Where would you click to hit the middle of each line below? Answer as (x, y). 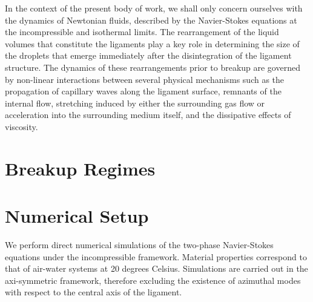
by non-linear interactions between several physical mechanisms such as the (145, 79)
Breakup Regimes (80, 168)
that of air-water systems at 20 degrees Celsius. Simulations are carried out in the (156, 268)
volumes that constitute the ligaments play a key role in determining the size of (152, 43)
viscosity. (21, 126)
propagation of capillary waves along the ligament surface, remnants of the (143, 91)
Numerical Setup (77, 216)
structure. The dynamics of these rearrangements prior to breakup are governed (153, 67)
